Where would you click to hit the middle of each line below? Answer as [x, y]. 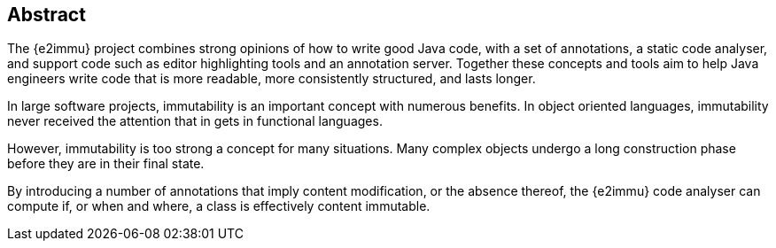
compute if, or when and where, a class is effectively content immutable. [219, 206]
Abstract [47, 15]
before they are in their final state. [106, 164]
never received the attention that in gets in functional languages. [195, 121]
